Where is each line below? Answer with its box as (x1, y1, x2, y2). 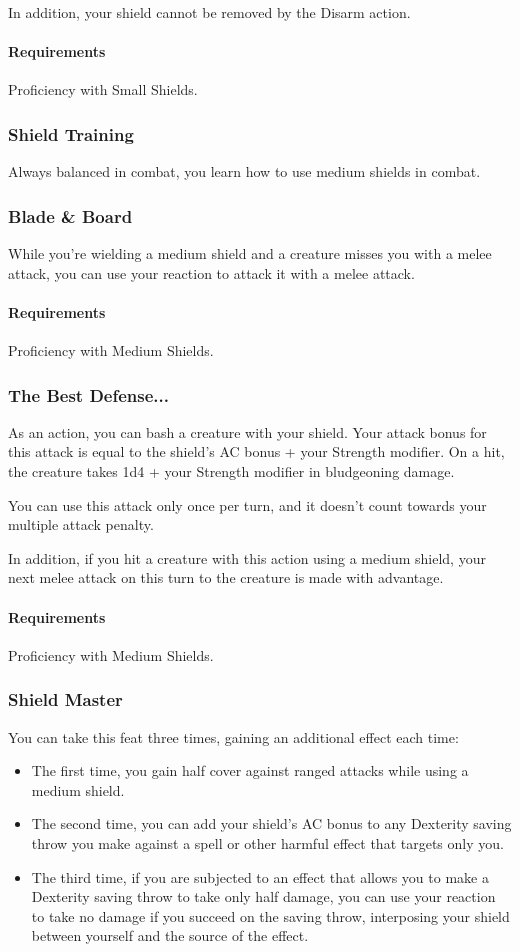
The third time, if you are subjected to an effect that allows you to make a (31, 866, 489, 887)
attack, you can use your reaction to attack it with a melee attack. (8, 262, 415, 283)
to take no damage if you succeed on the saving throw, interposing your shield (31, 905, 510, 926)
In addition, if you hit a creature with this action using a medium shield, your (8, 547, 486, 568)
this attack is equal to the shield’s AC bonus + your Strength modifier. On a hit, (8, 441, 505, 462)
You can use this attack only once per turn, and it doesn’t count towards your (8, 494, 487, 515)
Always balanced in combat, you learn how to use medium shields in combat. (8, 161, 481, 182)
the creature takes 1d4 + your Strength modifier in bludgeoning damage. (8, 461, 455, 481)
